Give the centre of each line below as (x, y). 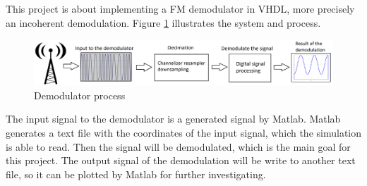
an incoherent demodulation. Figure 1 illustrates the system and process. (163, 22)
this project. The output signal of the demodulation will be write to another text (181, 160)
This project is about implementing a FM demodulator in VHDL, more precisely (180, 8)
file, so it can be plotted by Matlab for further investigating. (136, 174)
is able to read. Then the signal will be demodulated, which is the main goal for (178, 146)
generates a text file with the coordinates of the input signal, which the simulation (183, 132)
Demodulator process (80, 95)
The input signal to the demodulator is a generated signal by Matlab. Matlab (173, 119)
